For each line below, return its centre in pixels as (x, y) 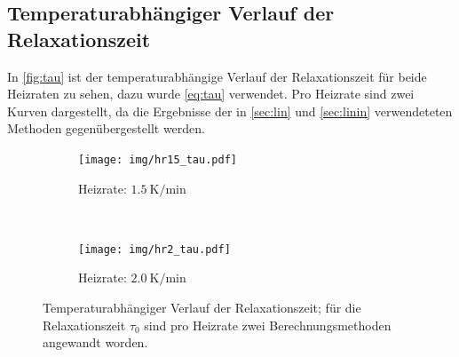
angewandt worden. (95, 342)
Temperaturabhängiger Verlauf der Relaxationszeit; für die (202, 308)
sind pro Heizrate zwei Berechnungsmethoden (268, 325)
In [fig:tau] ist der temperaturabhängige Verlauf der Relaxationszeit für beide (217, 76)
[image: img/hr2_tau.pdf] (154, 249)
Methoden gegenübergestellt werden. (106, 128)
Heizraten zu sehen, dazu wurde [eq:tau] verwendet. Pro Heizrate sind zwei (211, 94)
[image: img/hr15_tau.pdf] (158, 159)
